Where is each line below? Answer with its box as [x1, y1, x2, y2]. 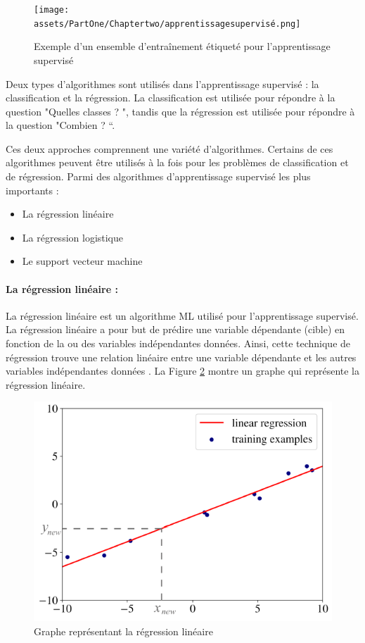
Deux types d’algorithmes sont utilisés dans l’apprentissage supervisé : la [6, 76, 319, 91]
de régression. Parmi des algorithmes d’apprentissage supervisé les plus [6, 169, 311, 184]
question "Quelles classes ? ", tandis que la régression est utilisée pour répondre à [6, 104, 355, 118]
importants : [6, 182, 59, 197]
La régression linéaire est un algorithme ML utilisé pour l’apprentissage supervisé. [6, 308, 359, 323]
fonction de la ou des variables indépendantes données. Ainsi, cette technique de [6, 336, 351, 351]
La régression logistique [22, 230, 124, 244]
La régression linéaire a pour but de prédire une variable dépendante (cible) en [6, 322, 345, 337]
